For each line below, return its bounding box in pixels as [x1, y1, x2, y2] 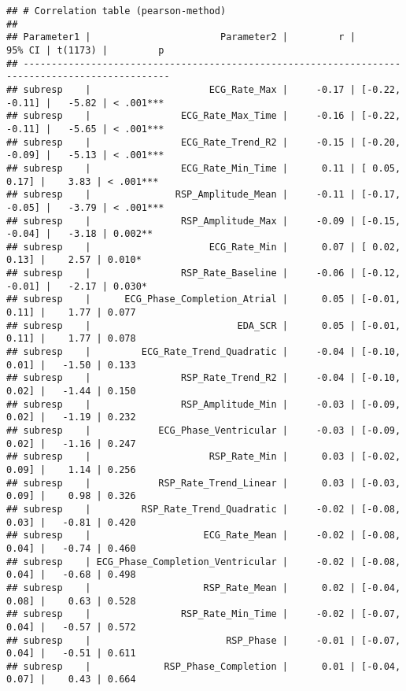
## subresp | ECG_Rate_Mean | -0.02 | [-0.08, [6, 530, 401, 541]
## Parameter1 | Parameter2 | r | [6, 31, 356, 43]
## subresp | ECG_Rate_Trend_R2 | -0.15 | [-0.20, [6, 136, 401, 148]
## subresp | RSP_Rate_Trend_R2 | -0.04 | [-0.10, [6, 372, 401, 384]
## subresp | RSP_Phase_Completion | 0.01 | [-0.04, [6, 660, 401, 672]
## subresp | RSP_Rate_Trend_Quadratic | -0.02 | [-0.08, [6, 503, 401, 515]
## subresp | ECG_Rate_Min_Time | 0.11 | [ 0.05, [6, 162, 401, 174]
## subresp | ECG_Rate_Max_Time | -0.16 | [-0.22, [6, 110, 401, 122]
